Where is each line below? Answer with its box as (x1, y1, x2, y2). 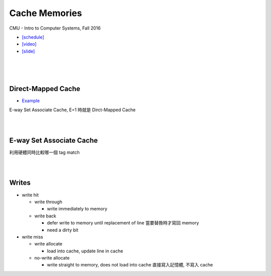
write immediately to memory (47, 206, 107, 212)
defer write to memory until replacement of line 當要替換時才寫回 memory (47, 220, 199, 226)
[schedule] (22, 34, 45, 40)
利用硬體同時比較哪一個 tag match (9, 149, 80, 155)
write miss (22, 233, 44, 240)
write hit (22, 192, 39, 198)
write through (34, 198, 63, 205)
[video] (22, 41, 37, 47)
